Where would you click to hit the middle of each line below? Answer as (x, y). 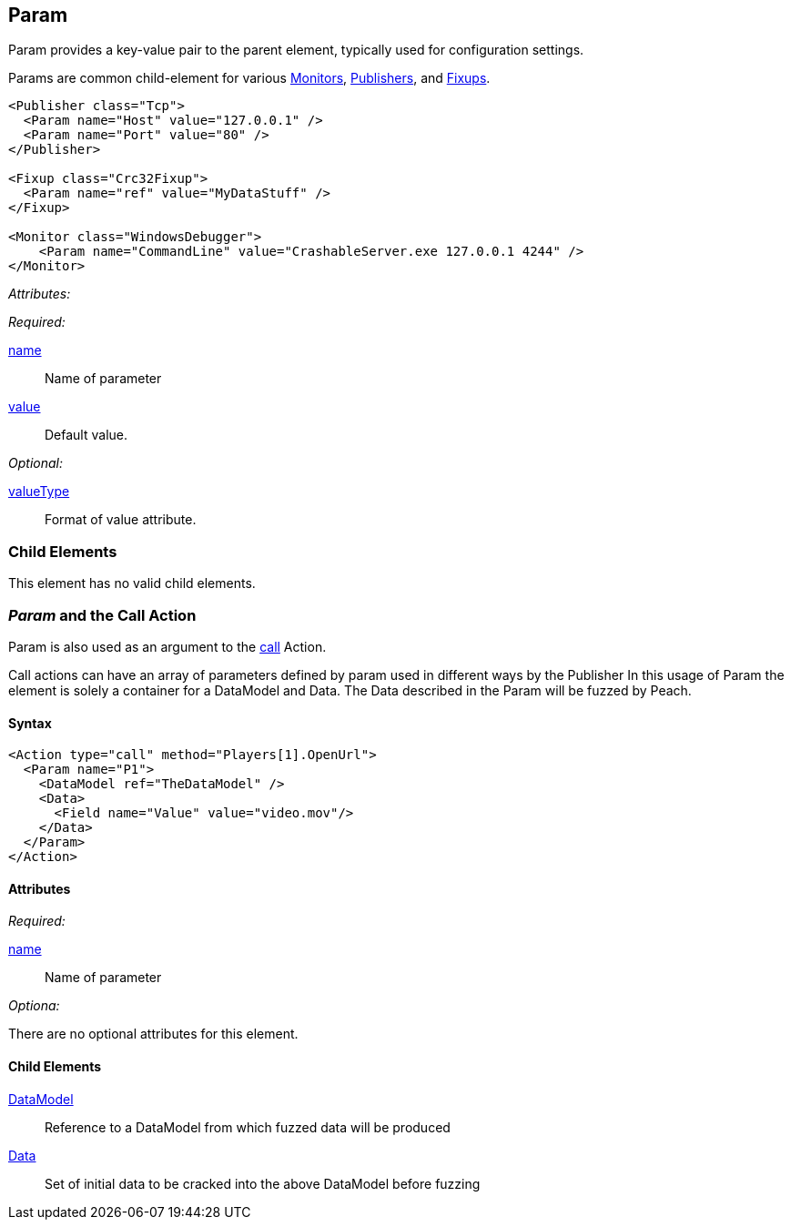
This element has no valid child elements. (132, 583)
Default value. (86, 435)
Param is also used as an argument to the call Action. (167, 646)
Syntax (30, 723)
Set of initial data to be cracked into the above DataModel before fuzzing (263, 1183)
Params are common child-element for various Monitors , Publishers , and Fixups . (249, 78)
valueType (39, 492)
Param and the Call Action (102, 615)
